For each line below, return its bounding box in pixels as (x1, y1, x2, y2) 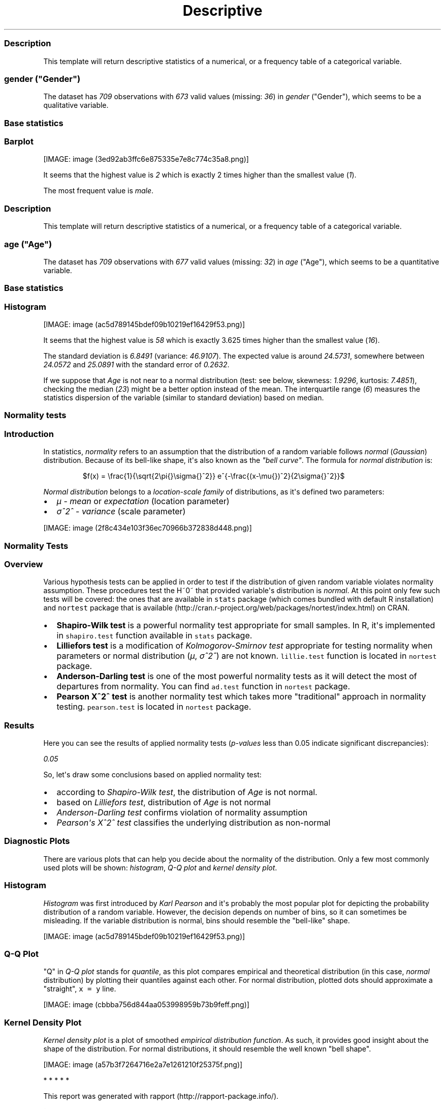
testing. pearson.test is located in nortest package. (56, 702, 251, 712)
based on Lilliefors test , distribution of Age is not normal (56, 797, 271, 807)
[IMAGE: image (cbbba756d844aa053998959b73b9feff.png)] (43, 1000, 249, 1009)
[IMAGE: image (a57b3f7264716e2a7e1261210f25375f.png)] (43, 1060, 243, 1069)
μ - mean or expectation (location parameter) (56, 496, 230, 507)
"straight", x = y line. (43, 984, 116, 994)
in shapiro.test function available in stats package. (56, 630, 252, 641)
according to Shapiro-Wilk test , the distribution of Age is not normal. (56, 787, 317, 797)
